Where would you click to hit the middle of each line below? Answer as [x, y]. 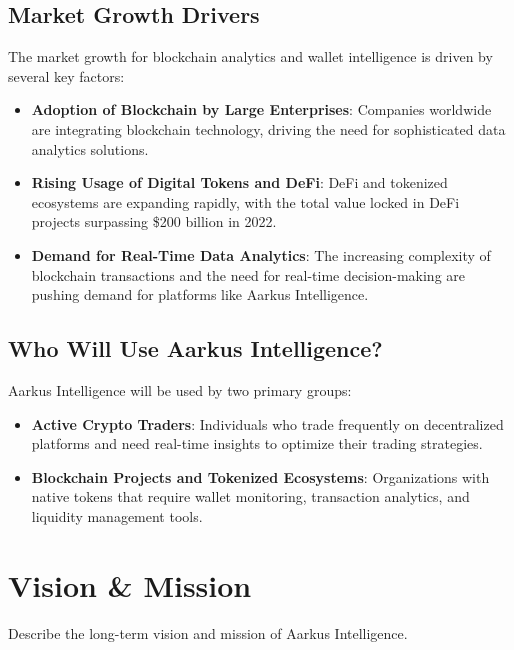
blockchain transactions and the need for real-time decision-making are [248, 274]
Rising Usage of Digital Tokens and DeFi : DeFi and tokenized [239, 182]
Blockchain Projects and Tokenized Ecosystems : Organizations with [260, 476]
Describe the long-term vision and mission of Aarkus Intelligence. [208, 632]
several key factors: [66, 75]
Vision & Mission [130, 584]
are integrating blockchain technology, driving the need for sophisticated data [268, 128]
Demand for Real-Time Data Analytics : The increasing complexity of [261, 254]
